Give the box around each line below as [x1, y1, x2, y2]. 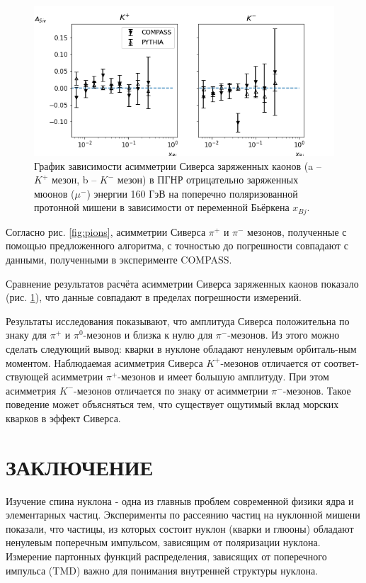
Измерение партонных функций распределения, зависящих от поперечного [6, 549, 327, 564]
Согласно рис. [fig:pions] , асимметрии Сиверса [6, 224, 206, 239]
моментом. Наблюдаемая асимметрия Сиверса [6, 355, 203, 370]
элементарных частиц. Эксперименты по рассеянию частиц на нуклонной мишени [6, 507, 360, 522]
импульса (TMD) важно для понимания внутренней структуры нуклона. [6, 562, 319, 577]
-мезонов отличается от [220, 355, 321, 370]
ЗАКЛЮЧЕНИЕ [6, 452, 154, 481]
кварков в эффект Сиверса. [6, 410, 121, 425]
